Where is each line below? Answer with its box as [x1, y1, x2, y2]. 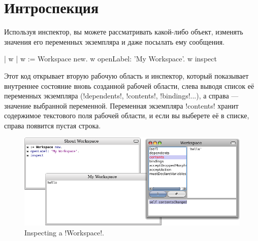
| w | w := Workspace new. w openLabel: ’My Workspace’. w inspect [4, 53, 217, 64]
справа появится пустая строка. [4, 120, 101, 130]
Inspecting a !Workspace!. [24, 227, 104, 237]
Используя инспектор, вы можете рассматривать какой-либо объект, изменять [4, 26, 243, 37]
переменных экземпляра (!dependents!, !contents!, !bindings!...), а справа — [4, 90, 239, 101]
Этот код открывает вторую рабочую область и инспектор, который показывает [4, 70, 249, 81]
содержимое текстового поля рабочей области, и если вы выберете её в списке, [4, 110, 249, 121]
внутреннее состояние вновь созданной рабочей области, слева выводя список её [4, 80, 254, 91]
